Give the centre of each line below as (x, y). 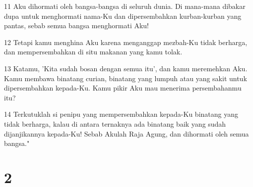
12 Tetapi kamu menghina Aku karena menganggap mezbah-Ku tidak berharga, (126, 42)
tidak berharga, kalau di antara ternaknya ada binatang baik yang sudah (115, 123)
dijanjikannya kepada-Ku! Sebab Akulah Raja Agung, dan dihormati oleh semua (126, 133)
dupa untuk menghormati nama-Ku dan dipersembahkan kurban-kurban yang (123, 16)
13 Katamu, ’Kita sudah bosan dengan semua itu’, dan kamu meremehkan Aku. (126, 68)
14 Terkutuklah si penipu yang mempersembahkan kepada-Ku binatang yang (121, 114)
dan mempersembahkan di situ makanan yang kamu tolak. (93, 52)
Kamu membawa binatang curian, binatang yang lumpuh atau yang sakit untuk (126, 78)
